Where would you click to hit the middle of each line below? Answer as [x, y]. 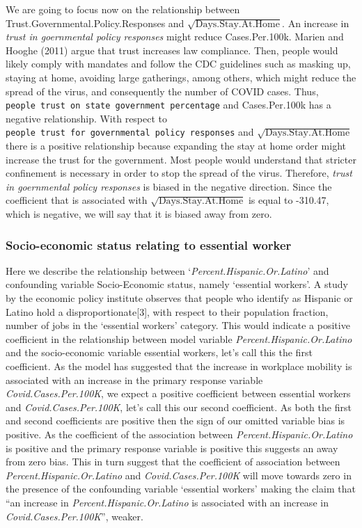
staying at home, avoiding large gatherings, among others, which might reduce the [181, 77]
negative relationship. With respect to [87, 118]
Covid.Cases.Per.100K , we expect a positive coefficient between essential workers [178, 393]
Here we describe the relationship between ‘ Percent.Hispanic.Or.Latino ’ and [167, 270]
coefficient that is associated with [77, 200]
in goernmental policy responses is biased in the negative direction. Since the [169, 186]
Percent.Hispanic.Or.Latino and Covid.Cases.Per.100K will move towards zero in [179, 475]
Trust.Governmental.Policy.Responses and [95, 23]
